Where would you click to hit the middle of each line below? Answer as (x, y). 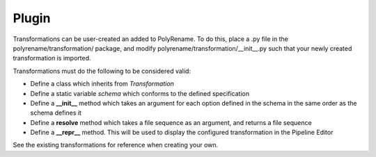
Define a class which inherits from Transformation (102, 84)
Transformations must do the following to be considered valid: (102, 71)
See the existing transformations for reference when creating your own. (116, 145)
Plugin (32, 18)
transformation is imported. (52, 58)
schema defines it (56, 113)
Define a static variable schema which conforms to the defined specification (140, 93)
